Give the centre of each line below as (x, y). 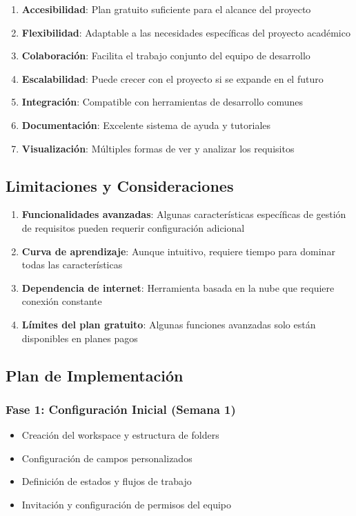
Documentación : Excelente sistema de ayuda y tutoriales (146, 125)
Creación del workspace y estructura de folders (120, 435)
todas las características (72, 265)
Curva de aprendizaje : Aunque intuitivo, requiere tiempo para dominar (178, 251)
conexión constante (62, 301)
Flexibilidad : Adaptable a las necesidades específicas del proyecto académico (186, 32)
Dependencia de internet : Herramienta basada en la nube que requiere (178, 287)
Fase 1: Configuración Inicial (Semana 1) (121, 409)
